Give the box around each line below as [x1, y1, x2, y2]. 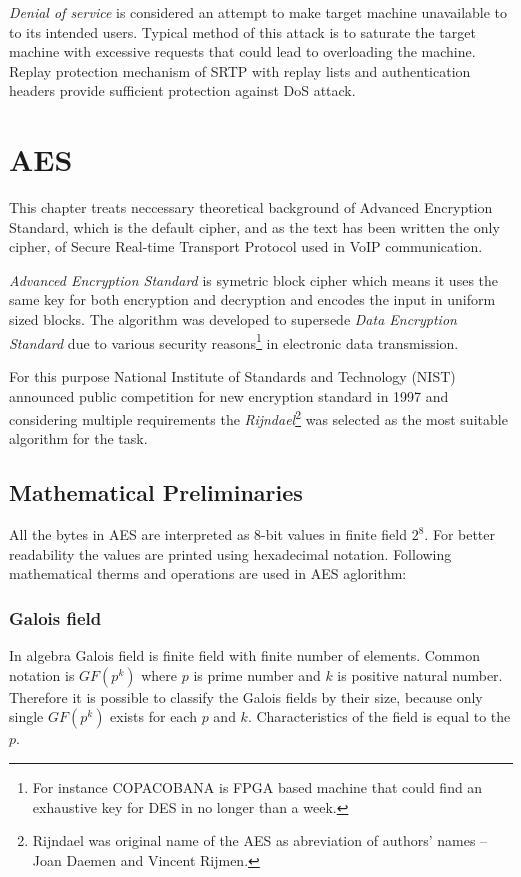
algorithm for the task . [9, 428, 148, 449]
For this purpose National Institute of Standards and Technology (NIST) [9, 365, 456, 386]
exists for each [110, 706, 197, 727]
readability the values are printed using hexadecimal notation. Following [9, 543, 452, 564]
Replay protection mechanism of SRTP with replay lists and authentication [9, 60, 471, 81]
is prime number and [193, 664, 321, 685]
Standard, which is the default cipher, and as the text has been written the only [9, 216, 500, 237]
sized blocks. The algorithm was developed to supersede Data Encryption [9, 309, 457, 330]
